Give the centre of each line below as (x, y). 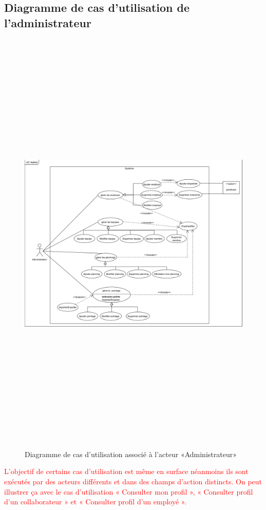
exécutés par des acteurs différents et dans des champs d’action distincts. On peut (133, 481)
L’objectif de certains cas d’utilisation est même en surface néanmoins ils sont (126, 471)
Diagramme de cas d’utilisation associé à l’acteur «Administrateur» (131, 454)
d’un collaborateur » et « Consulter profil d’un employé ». (96, 502)
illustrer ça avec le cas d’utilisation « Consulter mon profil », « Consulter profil (129, 491)
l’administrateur (48, 22)
